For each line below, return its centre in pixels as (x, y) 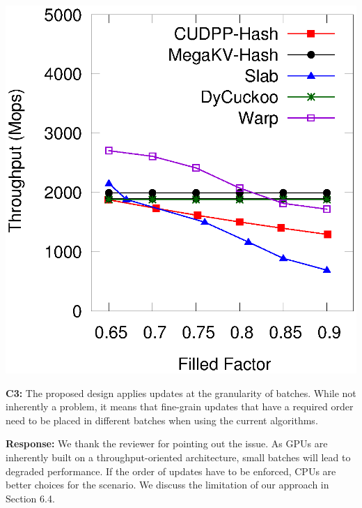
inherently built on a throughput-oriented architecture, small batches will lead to (178, 457)
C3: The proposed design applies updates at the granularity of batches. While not (181, 393)
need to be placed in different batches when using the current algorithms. (162, 420)
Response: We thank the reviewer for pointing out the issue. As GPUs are (167, 443)
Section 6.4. (30, 498)
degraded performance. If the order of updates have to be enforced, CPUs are (171, 471)
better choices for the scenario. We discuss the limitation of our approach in (167, 485)
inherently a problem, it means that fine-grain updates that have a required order (180, 406)
